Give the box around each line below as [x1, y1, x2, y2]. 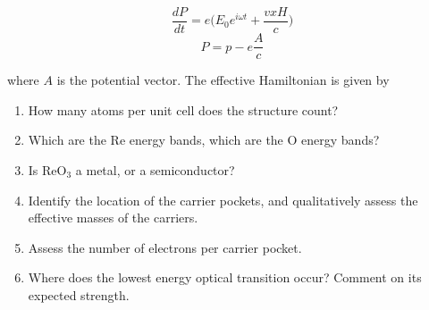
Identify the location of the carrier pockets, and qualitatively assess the [28, 190, 418, 209]
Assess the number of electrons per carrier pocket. [28, 238, 302, 256]
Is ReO [28, 160, 67, 179]
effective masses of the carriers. [28, 208, 198, 227]
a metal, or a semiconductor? [75, 160, 235, 179]
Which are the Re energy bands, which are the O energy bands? [28, 130, 380, 149]
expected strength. [28, 285, 130, 304]
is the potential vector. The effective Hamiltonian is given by [56, 71, 390, 89]
